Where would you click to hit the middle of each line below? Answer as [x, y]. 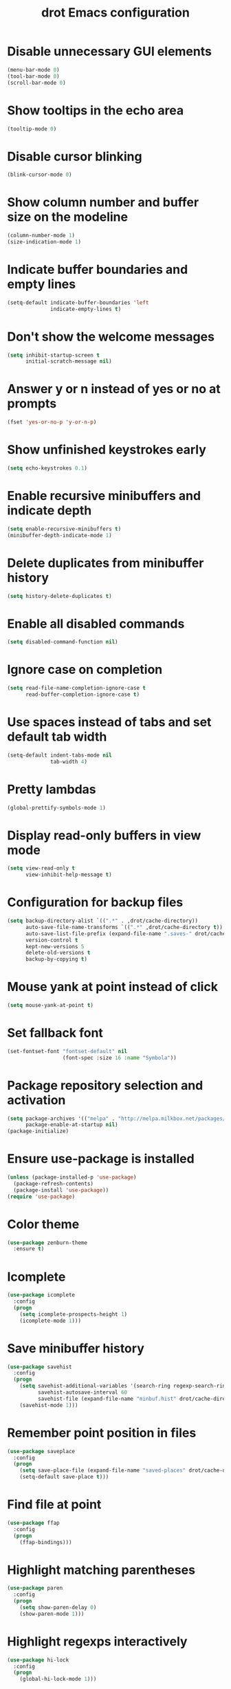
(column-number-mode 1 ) [41, 236]
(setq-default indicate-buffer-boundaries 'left [78, 302]
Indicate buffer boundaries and [98, 270]
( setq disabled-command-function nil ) [63, 642]
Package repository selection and [105, 1085]
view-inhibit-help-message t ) [68, 875]
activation [36, 1100]
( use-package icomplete [41, 1295]
